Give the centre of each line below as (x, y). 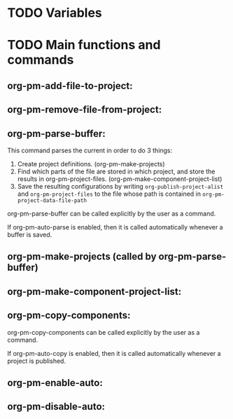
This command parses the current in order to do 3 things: (90, 150)
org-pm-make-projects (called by (82, 257)
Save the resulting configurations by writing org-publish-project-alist (120, 186)
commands (41, 60)
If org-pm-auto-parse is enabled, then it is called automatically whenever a (115, 227)
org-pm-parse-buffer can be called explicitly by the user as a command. (112, 213)
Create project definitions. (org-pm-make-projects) (91, 164)
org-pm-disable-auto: (56, 407)
